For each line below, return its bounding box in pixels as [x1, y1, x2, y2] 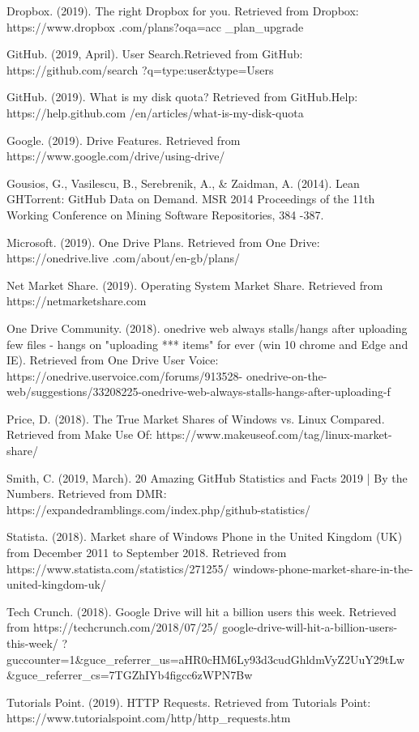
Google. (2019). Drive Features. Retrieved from [6, 131, 241, 148]
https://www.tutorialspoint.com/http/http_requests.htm [6, 709, 291, 726]
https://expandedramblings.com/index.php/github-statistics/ [6, 500, 310, 517]
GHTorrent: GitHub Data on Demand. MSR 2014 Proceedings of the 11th [6, 190, 375, 207]
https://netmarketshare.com [6, 292, 147, 309]
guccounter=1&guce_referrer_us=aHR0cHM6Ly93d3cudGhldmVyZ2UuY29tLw [6, 650, 405, 667]
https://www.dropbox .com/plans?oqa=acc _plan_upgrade [6, 18, 304, 35]
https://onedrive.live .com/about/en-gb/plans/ [6, 249, 241, 266]
